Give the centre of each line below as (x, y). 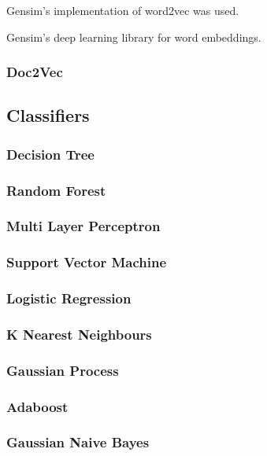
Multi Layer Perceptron (83, 226)
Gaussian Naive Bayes (78, 442)
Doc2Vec (35, 72)
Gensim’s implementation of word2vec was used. (123, 10)
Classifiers (48, 115)
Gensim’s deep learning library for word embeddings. (134, 37)
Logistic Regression (69, 298)
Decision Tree (50, 154)
